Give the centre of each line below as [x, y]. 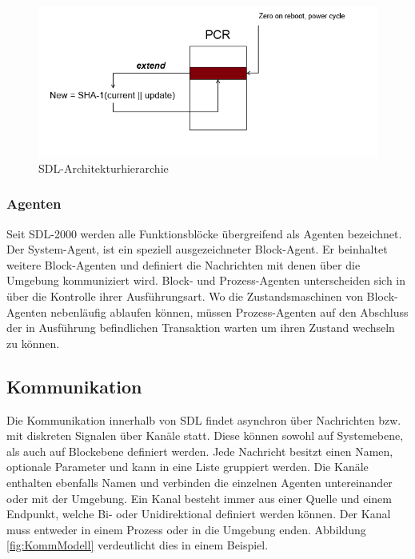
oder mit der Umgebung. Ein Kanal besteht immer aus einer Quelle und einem [199, 498]
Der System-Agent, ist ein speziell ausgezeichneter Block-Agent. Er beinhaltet [197, 249]
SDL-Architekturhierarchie [104, 168]
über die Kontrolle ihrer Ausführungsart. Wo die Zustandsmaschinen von [185, 295]
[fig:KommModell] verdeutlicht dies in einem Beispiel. [138, 545]
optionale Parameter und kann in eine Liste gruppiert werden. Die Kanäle [188, 467]
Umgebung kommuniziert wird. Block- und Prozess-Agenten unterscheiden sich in [206, 280]
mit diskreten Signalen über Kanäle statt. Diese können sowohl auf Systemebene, [205, 435]
